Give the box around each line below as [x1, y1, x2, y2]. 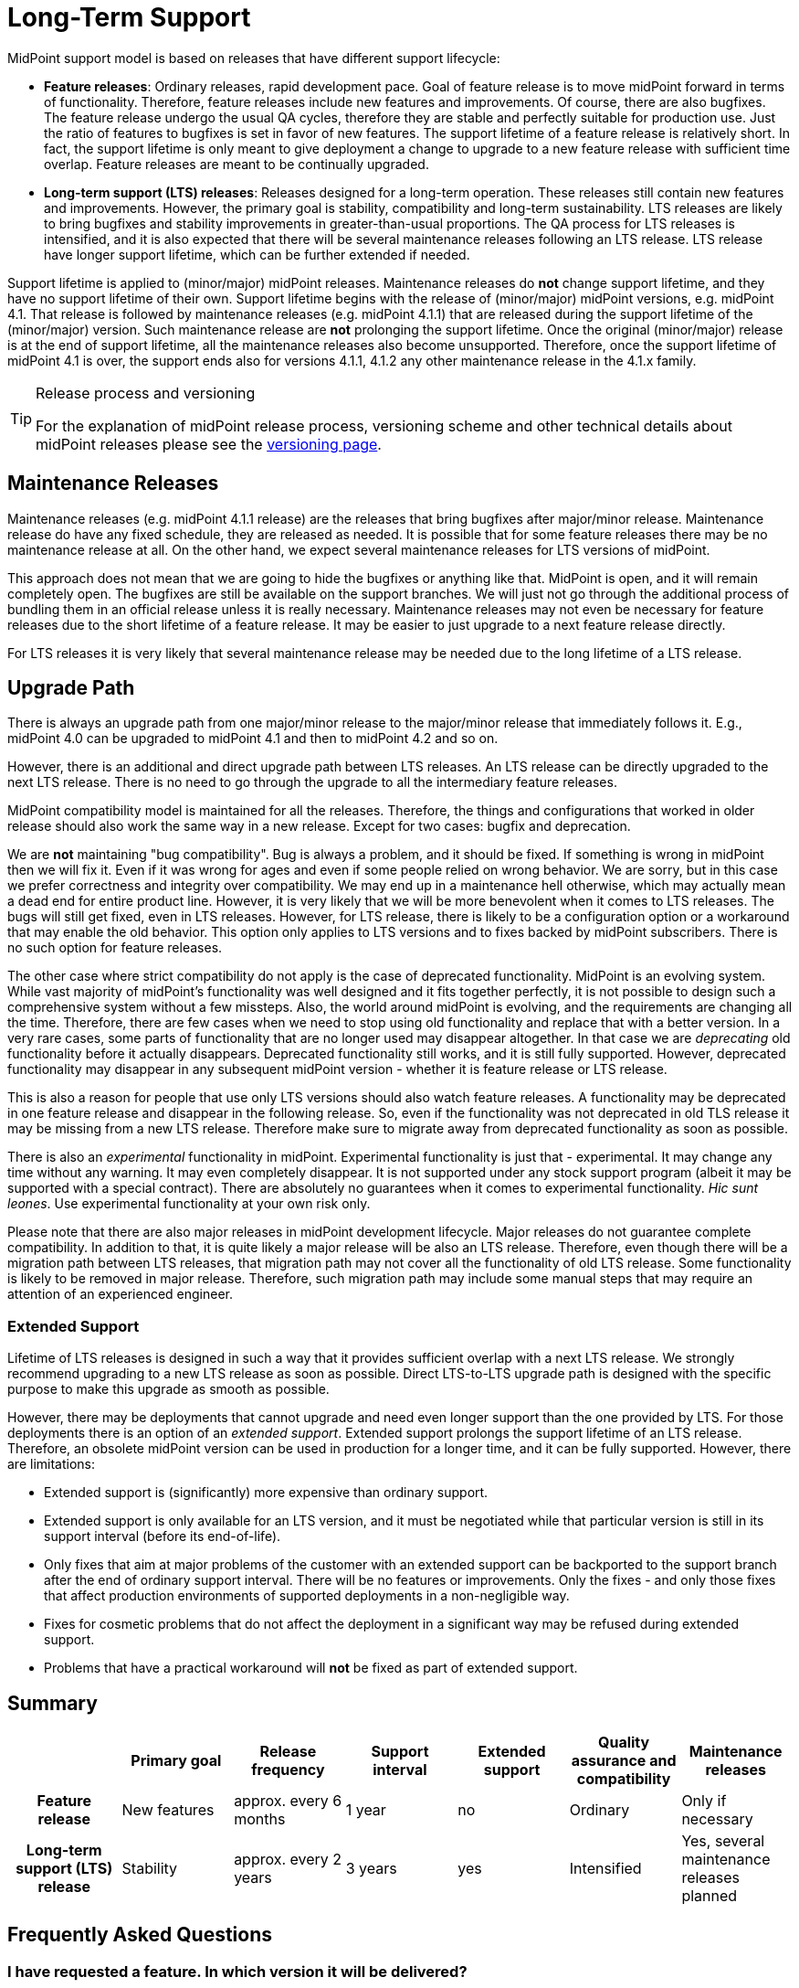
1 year [345, 1801, 386, 1820]
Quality [597, 1733, 650, 1752]
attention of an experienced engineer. [7, 1286, 234, 1302]
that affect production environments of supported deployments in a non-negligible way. [44, 1588, 570, 1604]
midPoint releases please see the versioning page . [36, 434, 382, 453]
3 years [345, 1859, 397, 1878]
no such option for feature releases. [7, 940, 223, 956]
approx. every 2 [234, 1850, 342, 1869]
